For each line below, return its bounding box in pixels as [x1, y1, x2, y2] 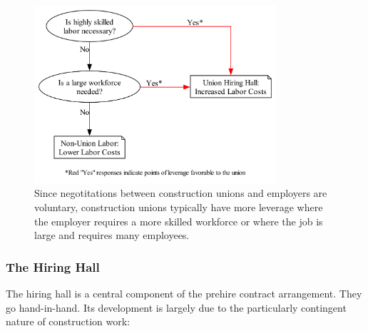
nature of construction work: [6, 314, 131, 329]
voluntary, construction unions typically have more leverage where [34, 199, 323, 214]
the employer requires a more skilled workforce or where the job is [34, 213, 323, 228]
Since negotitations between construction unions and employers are [34, 185, 327, 200]
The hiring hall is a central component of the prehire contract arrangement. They [6, 285, 362, 300]
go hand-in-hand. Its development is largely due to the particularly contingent [6, 300, 347, 315]
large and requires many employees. [34, 228, 190, 243]
